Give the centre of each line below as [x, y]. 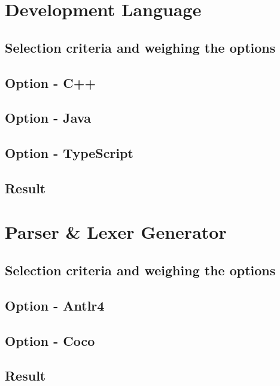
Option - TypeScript [69, 153]
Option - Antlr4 [55, 305]
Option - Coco [50, 340]
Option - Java [48, 118]
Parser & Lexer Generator [116, 232]
